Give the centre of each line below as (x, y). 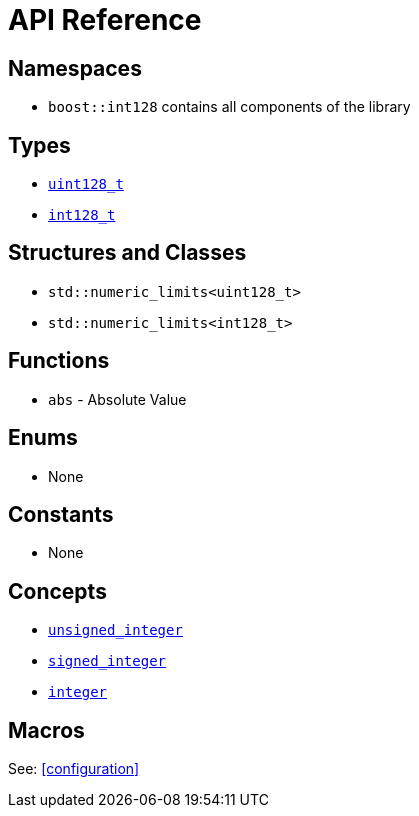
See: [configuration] (74, 769)
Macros (46, 730)
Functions (59, 361)
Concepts (57, 591)
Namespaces (75, 68)
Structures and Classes (127, 253)
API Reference (105, 20)
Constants (61, 514)
